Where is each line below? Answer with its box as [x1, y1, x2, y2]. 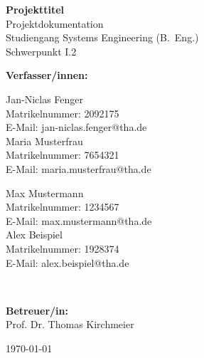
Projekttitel [6, 2, 65, 16]
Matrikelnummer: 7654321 [6, 147, 119, 162]
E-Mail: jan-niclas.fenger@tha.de [6, 120, 147, 135]
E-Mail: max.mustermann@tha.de [6, 213, 152, 228]
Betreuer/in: [6, 302, 68, 317]
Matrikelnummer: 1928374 [6, 241, 119, 256]
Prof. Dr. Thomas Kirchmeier [6, 317, 134, 332]
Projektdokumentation [6, 16, 104, 31]
